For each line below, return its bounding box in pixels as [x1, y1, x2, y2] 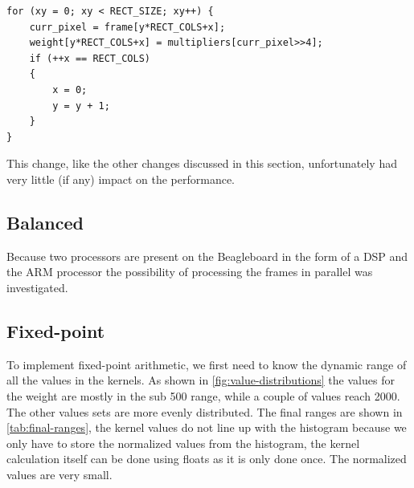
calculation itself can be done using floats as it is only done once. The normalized [6, 450, 407, 467]
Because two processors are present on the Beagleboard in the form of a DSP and [6, 247, 408, 264]
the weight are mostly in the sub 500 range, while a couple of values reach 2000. [6, 387, 400, 404]
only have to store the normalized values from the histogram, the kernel [6, 434, 360, 451]
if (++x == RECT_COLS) [29, 52, 150, 64]
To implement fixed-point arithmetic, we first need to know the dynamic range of [6, 356, 407, 372]
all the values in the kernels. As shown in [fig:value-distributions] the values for [6, 372, 395, 388]
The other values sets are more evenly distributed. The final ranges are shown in [6, 403, 403, 420]
